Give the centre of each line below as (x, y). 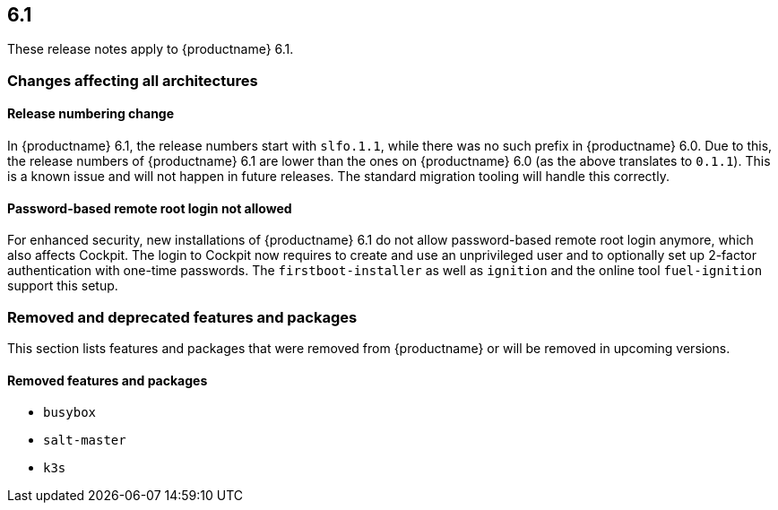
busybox (70, 413)
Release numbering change (91, 114)
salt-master (85, 441)
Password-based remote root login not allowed (150, 208)
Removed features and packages (108, 380)
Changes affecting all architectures (133, 80)
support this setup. (63, 286)
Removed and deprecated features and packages (182, 317)
